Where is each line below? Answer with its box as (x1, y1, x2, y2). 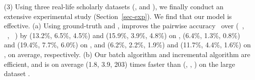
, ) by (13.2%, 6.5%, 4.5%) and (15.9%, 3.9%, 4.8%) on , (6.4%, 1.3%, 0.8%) (7, 30, 240, 40)
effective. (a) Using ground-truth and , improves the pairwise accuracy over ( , (4, 20, 244, 31)
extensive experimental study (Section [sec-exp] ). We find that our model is (4, 11, 232, 21)
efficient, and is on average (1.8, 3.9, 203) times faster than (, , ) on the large (4, 59, 235, 69)
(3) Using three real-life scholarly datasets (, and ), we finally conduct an (4, 1, 224, 11)
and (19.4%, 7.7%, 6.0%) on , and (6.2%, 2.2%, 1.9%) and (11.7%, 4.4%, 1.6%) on (4, 40, 251, 50)
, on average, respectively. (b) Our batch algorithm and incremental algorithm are (4, 49, 251, 59)
